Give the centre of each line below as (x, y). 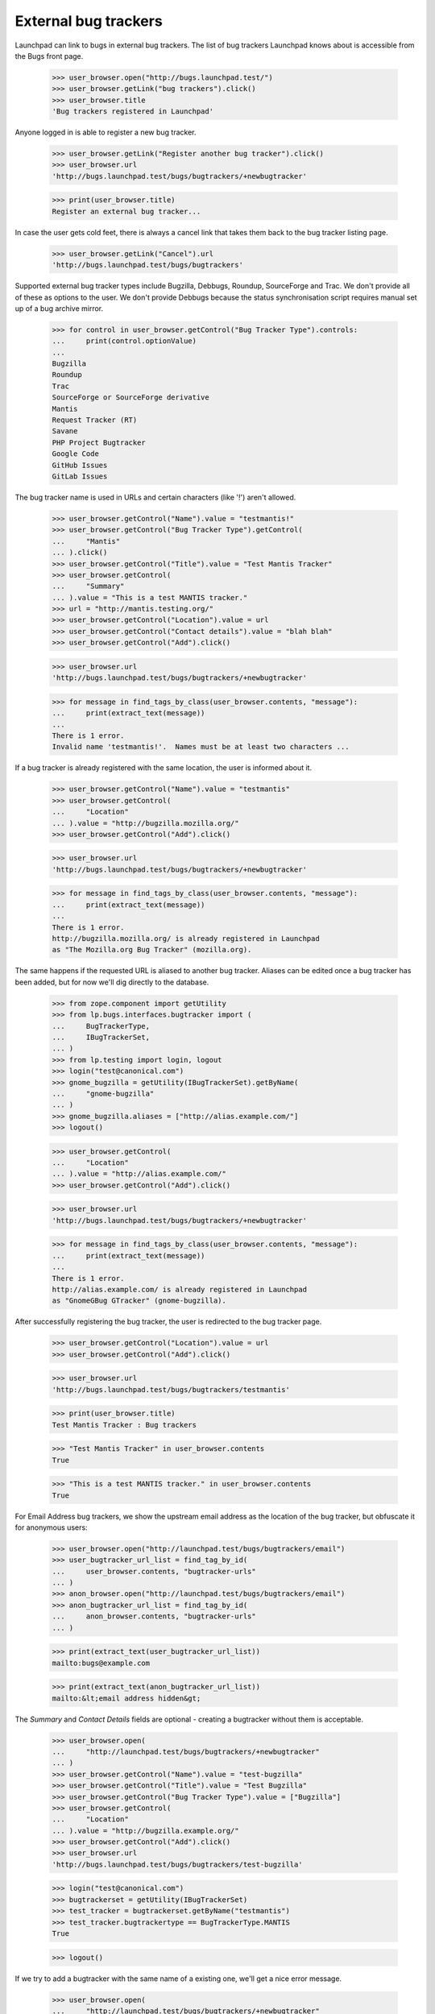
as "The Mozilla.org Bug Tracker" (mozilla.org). (152, 950)
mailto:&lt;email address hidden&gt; (126, 1698)
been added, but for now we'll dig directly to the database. (112, 982)
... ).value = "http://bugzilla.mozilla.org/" (145, 823)
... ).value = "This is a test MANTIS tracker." (150, 597)
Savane (65, 431)
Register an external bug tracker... (126, 211)
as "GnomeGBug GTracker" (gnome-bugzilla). (139, 1301)
